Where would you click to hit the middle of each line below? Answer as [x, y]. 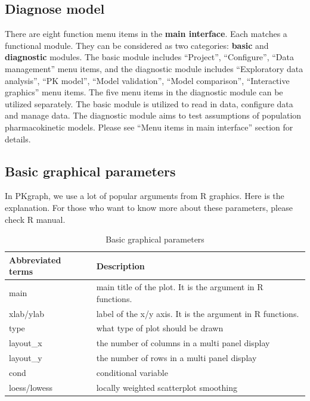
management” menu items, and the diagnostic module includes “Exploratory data [154, 68]
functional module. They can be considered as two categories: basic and [137, 45]
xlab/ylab [27, 313]
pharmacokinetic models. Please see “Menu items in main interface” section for [149, 127]
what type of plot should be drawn [160, 328]
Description [120, 265]
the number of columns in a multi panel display [183, 343]
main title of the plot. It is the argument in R [180, 287]
